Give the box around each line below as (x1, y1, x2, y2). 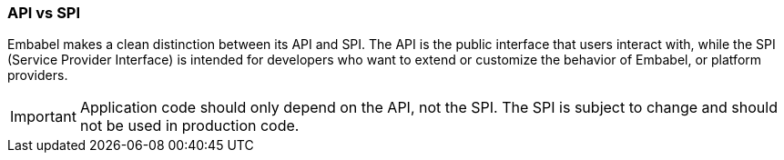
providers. (7, 67, 68, 84)
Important (10, 107, 76, 126)
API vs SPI (7, 4, 81, 22)
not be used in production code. (79, 116, 300, 135)
